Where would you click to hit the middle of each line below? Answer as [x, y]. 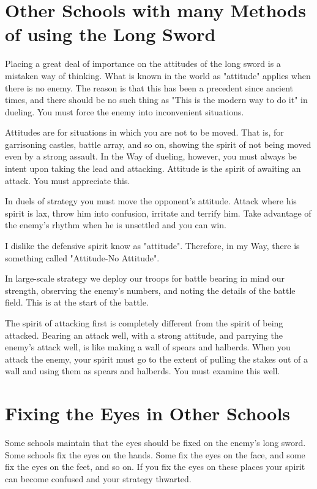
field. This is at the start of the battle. [77, 302]
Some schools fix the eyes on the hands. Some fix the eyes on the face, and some [155, 454]
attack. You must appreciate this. [68, 180]
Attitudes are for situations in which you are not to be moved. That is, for [144, 132]
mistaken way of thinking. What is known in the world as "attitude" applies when [158, 75]
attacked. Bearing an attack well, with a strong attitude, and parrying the [144, 335]
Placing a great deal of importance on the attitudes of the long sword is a [143, 64]
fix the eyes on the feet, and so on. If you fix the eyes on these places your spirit [155, 467]
